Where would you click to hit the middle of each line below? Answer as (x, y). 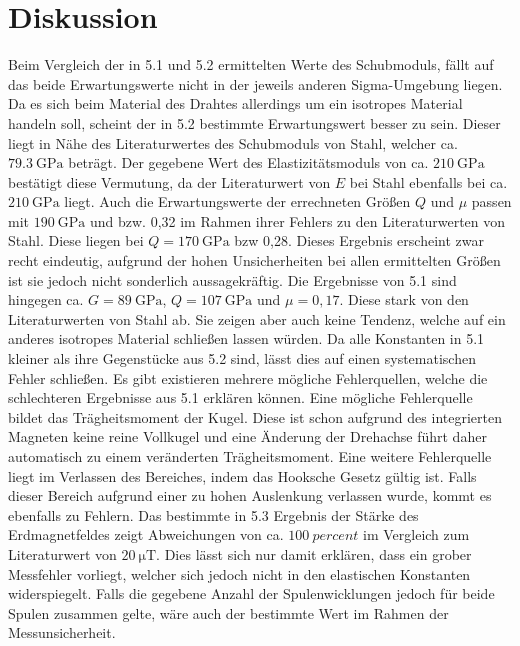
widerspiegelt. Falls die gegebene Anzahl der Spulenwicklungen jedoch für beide (251, 593)
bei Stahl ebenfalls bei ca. (428, 181)
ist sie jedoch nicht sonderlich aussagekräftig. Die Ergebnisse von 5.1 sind (232, 279)
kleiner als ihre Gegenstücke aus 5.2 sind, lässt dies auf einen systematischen (242, 358)
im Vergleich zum (416, 534)
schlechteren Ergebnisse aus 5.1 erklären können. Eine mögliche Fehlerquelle (240, 397)
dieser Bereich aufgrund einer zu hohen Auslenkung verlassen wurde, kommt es (250, 495)
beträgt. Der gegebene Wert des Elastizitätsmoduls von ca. (248, 162)
